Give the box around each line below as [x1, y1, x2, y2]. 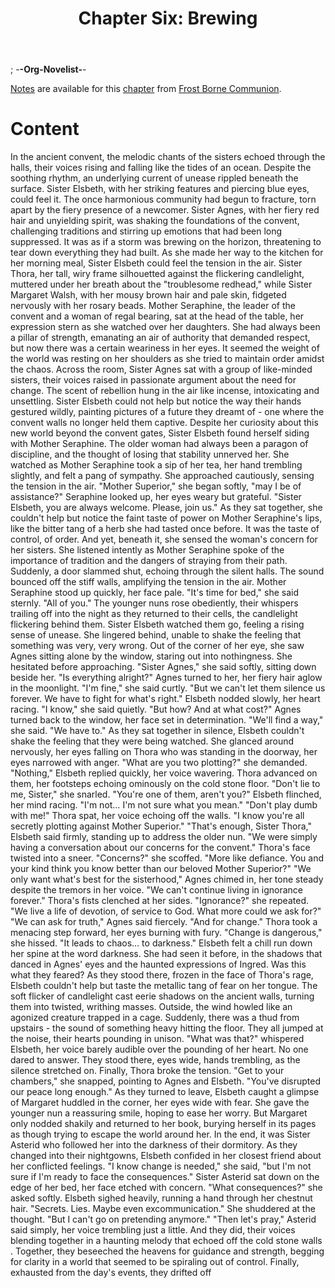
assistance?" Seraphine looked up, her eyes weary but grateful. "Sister [10, 491, 302, 503]
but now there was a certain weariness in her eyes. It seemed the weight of [10, 342, 320, 354]
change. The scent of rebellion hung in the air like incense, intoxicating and [10, 385, 320, 397]
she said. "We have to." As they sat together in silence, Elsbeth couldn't [10, 725, 305, 737]
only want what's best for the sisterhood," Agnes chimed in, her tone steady [10, 873, 324, 886]
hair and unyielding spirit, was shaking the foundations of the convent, [10, 215, 300, 227]
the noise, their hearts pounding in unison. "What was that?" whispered [10, 1033, 305, 1045]
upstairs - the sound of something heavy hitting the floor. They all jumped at [10, 1022, 324, 1034]
